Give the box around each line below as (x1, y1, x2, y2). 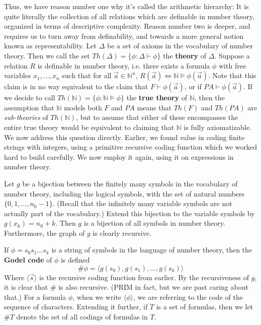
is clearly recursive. (93, 227, 151, 238)
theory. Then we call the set (4, 50, 90, 60)
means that (137, 102, 171, 112)
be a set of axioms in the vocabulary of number (107, 40, 253, 51)
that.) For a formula (4, 291, 66, 302)
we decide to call (4, 92, 55, 103)
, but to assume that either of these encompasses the (76, 112, 238, 122)
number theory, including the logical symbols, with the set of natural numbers (4, 188, 245, 199)
